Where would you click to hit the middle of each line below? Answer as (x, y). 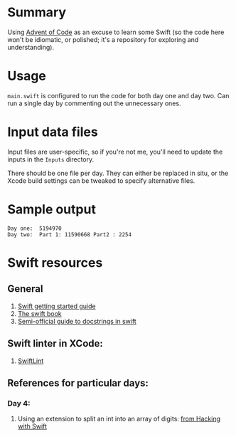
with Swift (32, 426)
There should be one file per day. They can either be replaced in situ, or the (118, 173)
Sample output (52, 209)
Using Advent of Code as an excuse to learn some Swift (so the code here (116, 32)
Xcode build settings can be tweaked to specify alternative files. (101, 180)
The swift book (39, 313)
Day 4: (19, 403)
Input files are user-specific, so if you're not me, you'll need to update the (115, 152)
